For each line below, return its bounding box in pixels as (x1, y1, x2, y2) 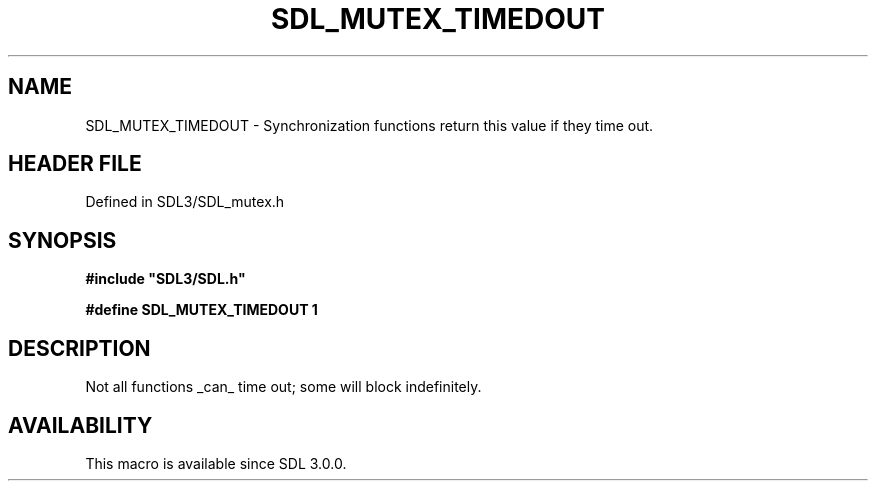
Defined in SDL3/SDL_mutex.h (85, 193, 285, 211)
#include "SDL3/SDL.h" (85, 270, 246, 288)
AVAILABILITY (8, 412, 153, 438)
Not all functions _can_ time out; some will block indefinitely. (85, 378, 482, 396)
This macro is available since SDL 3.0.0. (85, 454, 347, 472)
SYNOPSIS (8, 227, 117, 253)
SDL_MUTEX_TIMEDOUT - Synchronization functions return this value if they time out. (85, 116, 654, 134)
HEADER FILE (8, 151, 142, 177)
